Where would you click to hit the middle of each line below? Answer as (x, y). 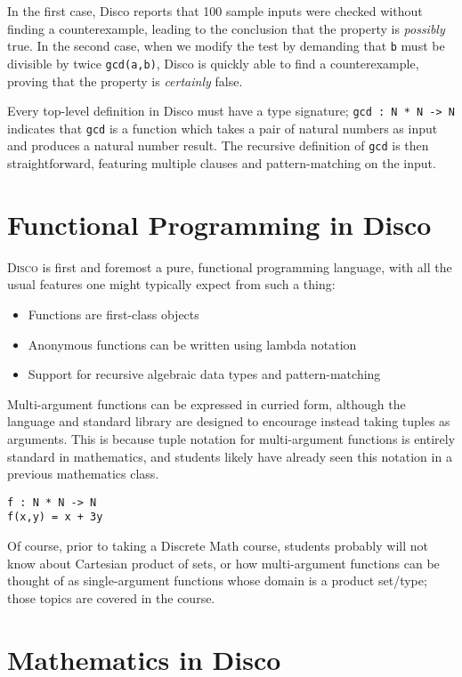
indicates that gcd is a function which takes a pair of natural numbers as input (223, 128)
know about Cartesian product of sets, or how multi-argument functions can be (223, 563)
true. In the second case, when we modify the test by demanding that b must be (226, 46)
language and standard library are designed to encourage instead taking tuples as (229, 421)
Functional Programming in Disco (219, 224)
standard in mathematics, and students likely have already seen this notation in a (230, 456)
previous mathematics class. (83, 474)
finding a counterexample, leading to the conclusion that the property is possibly (226, 28)
